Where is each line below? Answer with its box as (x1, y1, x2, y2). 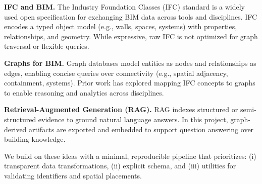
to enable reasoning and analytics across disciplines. (4, 87, 164, 98)
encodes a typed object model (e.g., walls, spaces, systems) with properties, (4, 21, 237, 32)
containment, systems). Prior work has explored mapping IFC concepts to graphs (4, 77, 255, 88)
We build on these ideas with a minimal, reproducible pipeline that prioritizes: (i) (4, 150, 256, 161)
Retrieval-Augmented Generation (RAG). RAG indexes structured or (4, 104, 238, 115)
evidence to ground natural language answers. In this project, (38, 114, 228, 124)
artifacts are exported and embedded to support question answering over (29, 124, 254, 134)
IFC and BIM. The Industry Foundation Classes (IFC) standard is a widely (4, 2, 245, 12)
